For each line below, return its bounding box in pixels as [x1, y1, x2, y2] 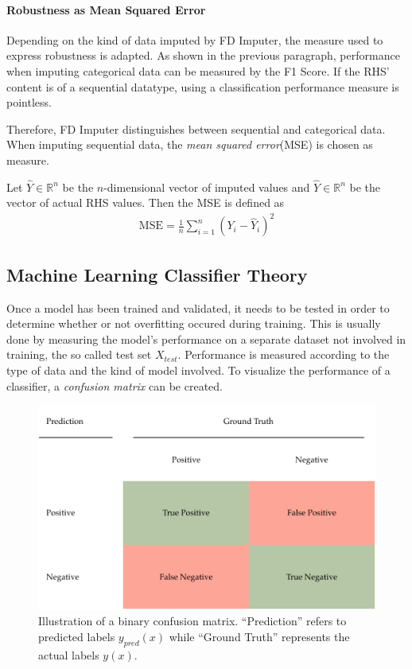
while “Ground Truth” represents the [169, 628, 350, 645]
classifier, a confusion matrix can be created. [6, 377, 223, 394]
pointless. [6, 94, 52, 111]
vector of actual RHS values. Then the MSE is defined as [6, 194, 285, 211]
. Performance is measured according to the [177, 346, 390, 363]
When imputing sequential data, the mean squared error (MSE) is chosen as [6, 136, 373, 153]
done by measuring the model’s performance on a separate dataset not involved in [6, 330, 406, 347]
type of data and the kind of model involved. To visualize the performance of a [6, 362, 391, 379]
